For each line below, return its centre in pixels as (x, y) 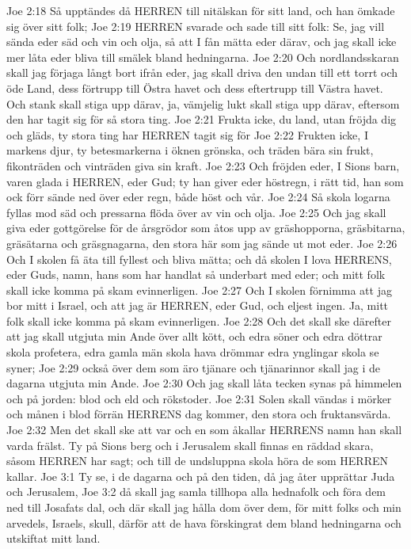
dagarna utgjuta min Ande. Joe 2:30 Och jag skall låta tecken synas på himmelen (204, 383)
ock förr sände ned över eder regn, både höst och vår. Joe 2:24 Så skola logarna (198, 197)
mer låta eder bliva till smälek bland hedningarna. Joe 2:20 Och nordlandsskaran (203, 57)
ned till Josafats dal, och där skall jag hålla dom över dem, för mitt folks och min (204, 507)
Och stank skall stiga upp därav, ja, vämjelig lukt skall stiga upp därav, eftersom (203, 103)
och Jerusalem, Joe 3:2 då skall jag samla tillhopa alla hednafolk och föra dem (196, 492)
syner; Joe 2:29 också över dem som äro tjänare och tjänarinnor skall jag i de (194, 367)
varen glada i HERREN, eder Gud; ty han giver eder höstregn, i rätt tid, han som (205, 181)
